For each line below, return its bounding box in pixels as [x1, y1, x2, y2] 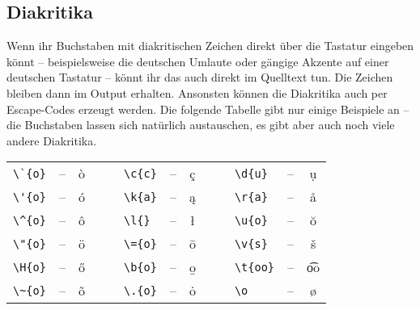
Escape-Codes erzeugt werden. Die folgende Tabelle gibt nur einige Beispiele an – [6, 100, 409, 117]
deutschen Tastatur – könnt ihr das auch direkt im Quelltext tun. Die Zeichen [6, 69, 393, 86]
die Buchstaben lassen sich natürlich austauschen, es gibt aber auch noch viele [6, 116, 395, 133]
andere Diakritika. [6, 132, 97, 149]
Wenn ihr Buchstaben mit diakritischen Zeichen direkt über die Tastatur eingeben [6, 37, 414, 54]
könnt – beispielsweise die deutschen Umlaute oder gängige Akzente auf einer [6, 52, 389, 69]
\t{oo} [234, 260, 275, 274]
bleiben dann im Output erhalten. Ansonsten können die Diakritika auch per [6, 84, 388, 101]
